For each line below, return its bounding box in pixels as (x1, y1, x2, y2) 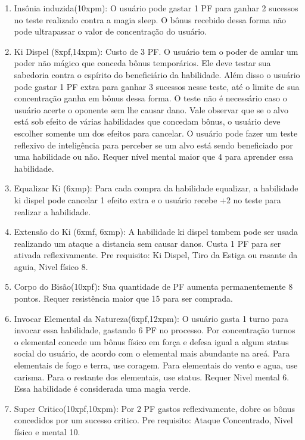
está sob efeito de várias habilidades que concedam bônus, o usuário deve (14, 115, 281, 128)
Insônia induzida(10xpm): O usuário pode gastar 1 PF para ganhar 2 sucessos (14, 2, 298, 14)
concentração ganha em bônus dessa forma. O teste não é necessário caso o (14, 92, 287, 104)
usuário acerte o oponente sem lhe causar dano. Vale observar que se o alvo (14, 103, 288, 116)
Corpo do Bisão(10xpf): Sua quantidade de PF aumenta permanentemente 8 (14, 280, 293, 293)
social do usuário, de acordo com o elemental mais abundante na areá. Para (14, 347, 290, 360)
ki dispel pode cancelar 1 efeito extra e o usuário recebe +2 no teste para (14, 193, 281, 206)
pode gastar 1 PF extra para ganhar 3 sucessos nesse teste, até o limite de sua (14, 80, 300, 92)
